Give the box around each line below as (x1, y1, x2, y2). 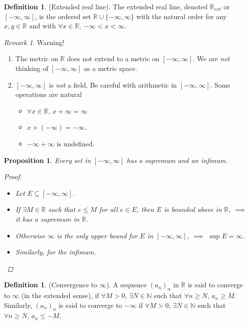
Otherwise (15, 230, 45, 240)
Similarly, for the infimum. (15, 247, 96, 257)
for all (99, 204, 118, 214)
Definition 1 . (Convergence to (4, 279, 97, 290)
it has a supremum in (15, 213, 80, 224)
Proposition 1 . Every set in (4, 155, 91, 165)
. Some (210, 79, 230, 90)
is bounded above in (164, 204, 222, 214)
